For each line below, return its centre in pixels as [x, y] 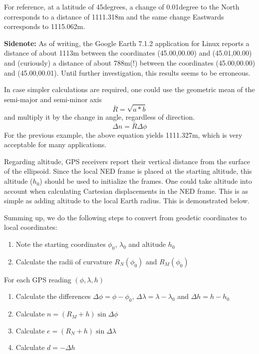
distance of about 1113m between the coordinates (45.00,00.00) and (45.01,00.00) [128, 53]
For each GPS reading [38, 279]
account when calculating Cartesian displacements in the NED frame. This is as [126, 191]
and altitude [147, 244]
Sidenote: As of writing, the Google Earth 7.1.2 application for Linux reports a [127, 43]
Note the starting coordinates [61, 244]
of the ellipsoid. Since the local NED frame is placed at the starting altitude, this [128, 171]
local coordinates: [31, 227]
